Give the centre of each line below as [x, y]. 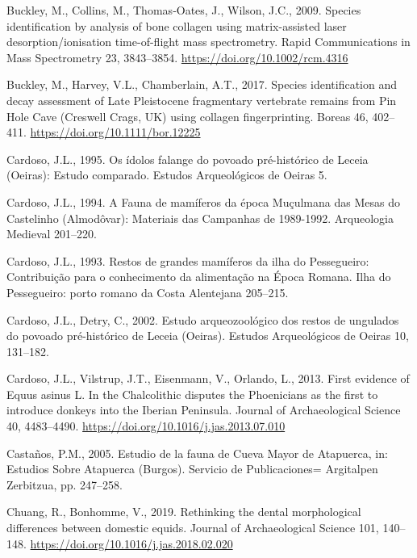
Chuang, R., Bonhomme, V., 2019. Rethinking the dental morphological [184, 512]
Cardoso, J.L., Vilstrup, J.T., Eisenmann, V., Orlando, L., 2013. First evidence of [208, 378]
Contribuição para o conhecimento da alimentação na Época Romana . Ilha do [199, 277]
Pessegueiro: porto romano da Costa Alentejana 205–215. [148, 292]
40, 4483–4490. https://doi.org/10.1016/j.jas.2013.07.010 [146, 426]
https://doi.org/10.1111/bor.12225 [115, 132]
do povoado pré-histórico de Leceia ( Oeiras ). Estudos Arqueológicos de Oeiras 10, [208, 336]
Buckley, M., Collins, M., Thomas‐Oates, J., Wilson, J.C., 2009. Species [184, 10]
